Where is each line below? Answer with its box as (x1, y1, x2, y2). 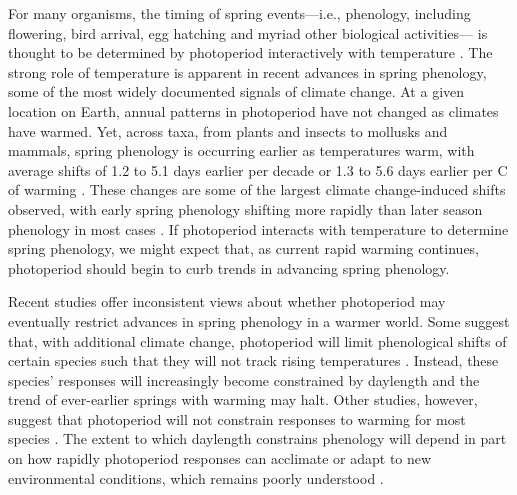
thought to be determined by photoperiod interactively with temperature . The (8, 42, 493, 63)
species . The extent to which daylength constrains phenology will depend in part (8, 428, 507, 449)
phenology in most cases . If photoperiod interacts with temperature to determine (8, 218, 509, 239)
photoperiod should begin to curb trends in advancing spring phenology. (8, 257, 450, 278)
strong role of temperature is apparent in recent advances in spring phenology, (8, 61, 487, 82)
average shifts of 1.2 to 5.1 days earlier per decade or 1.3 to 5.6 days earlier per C (8, 159, 508, 180)
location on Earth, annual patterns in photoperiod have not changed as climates (8, 100, 499, 121)
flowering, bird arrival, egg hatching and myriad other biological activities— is (8, 22, 488, 43)
